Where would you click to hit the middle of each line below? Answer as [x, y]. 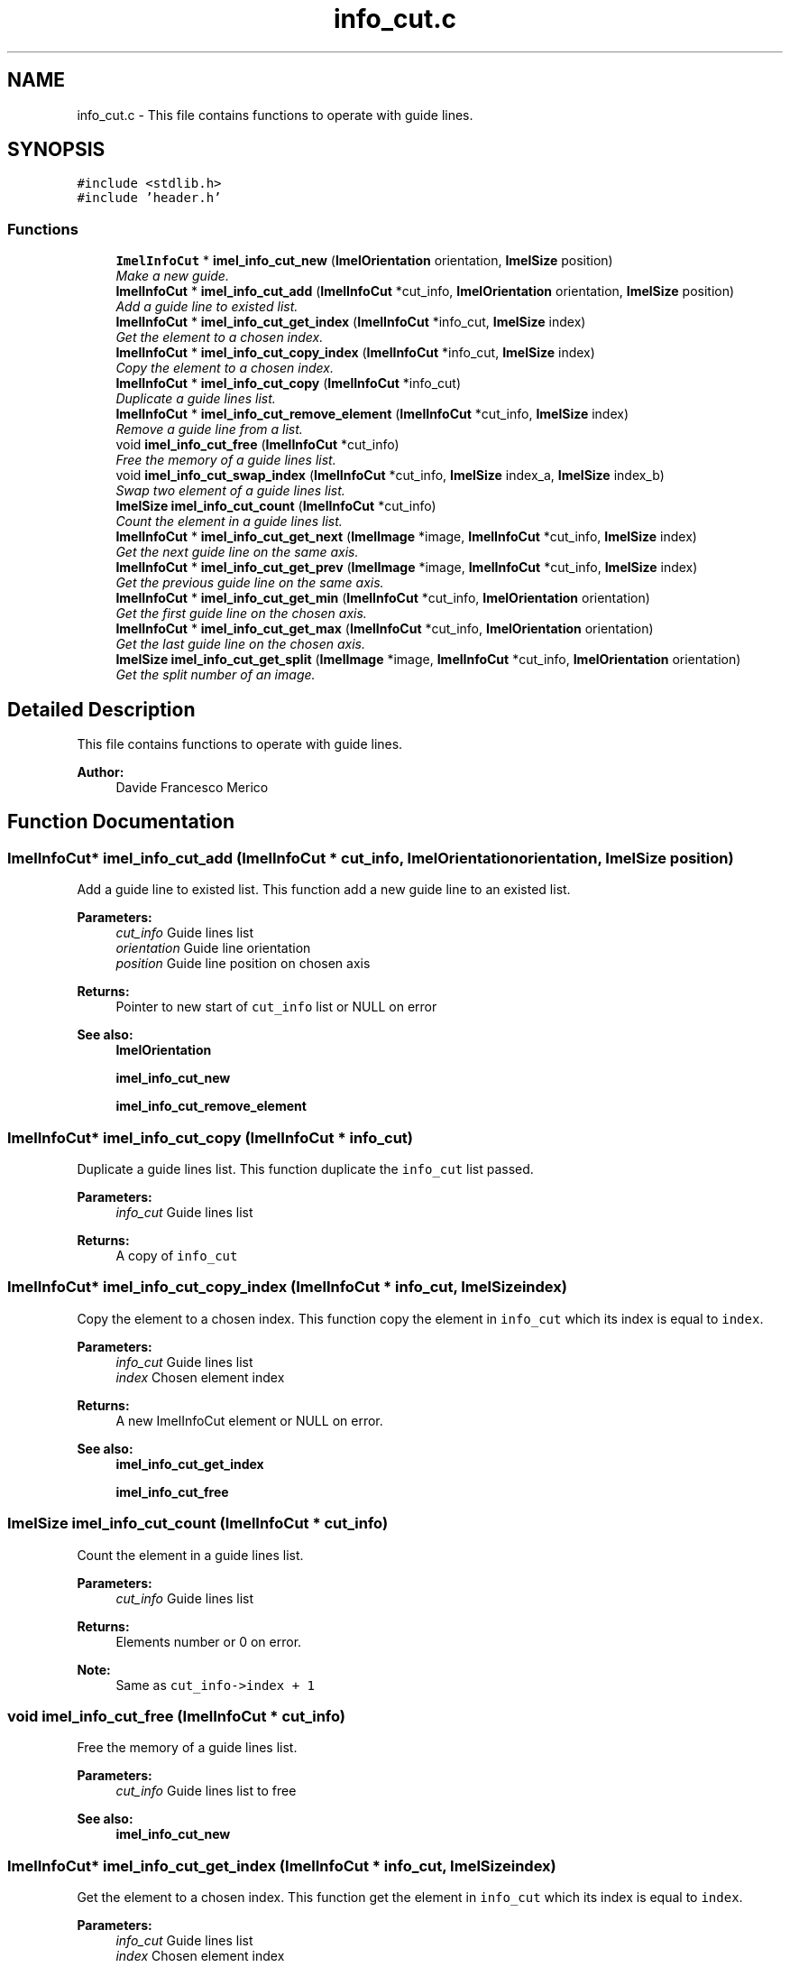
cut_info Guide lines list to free [206, 1791]
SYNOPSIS [56, 150]
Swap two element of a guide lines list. [230, 491]
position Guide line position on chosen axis [243, 964]
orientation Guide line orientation [213, 948]
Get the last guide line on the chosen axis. [240, 644]
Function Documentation [121, 822]
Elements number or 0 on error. [209, 1641]
